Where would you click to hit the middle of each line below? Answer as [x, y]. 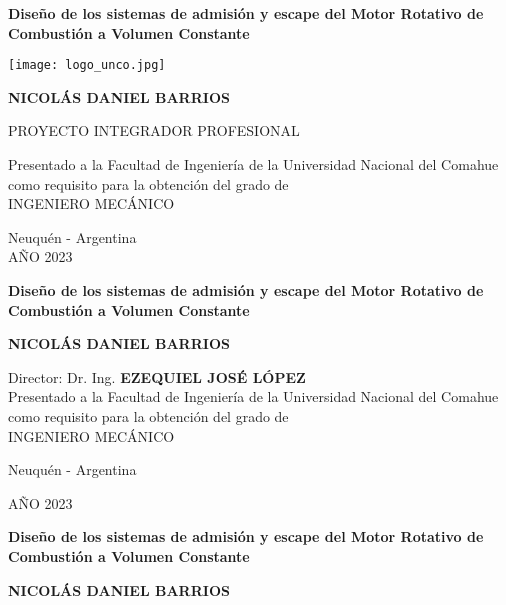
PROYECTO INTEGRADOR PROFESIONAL [154, 130]
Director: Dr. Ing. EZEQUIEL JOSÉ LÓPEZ [157, 376]
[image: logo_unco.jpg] [87, 65]
